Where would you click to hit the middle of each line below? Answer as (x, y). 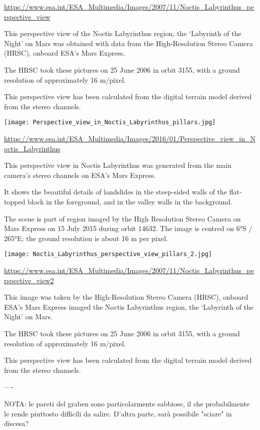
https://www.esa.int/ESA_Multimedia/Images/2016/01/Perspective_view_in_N (130, 138)
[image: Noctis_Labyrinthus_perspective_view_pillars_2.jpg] (108, 254)
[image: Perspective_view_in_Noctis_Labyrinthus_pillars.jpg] (110, 123)
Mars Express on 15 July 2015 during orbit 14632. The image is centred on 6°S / (128, 228)
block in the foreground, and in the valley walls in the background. (130, 201)
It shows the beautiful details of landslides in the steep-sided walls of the (116, 192)
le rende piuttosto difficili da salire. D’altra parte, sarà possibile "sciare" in (118, 413)
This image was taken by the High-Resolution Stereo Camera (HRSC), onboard (126, 297)
